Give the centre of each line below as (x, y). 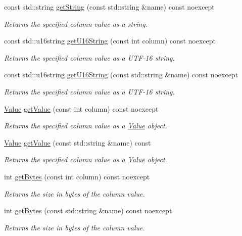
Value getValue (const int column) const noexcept (81, 108)
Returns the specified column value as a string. (76, 23)
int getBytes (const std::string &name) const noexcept (88, 210)
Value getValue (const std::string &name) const (78, 142)
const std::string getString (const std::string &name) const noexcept (109, 7)
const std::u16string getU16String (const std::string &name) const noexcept (121, 75)
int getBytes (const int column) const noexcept (77, 176)
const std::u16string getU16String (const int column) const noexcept (110, 41)
